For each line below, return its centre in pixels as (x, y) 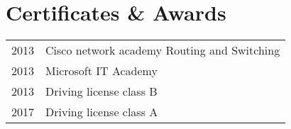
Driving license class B (101, 91)
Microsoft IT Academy (101, 71)
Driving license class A (102, 112)
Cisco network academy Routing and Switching (163, 50)
